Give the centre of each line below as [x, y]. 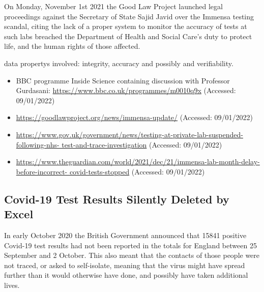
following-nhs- [38, 144]
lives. [12, 285]
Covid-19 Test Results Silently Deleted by [117, 199]
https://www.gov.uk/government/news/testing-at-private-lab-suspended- [129, 134]
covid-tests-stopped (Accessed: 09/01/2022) [137, 171]
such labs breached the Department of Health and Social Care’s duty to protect [128, 36]
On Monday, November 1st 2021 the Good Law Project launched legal [113, 6]
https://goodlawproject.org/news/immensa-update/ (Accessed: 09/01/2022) [134, 117]
